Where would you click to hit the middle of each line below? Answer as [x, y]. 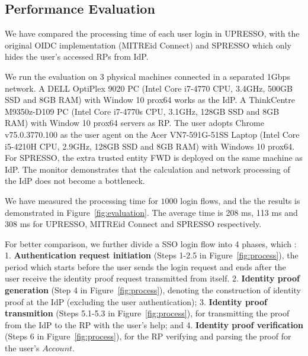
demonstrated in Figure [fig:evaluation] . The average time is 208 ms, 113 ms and [151, 212]
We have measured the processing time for [81, 200]
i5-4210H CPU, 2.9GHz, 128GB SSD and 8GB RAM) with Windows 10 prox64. [150, 146]
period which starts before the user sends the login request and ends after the [145, 266]
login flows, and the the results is [240, 200]
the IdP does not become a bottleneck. [75, 181]
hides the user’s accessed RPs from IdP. [77, 56]
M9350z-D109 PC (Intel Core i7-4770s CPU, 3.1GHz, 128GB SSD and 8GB [142, 111]
